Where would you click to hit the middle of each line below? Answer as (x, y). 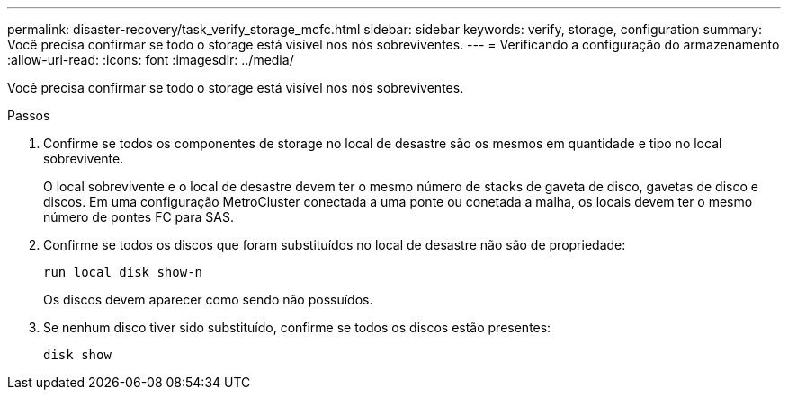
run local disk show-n (123, 272)
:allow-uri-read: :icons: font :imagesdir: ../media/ (151, 60)
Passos (29, 115)
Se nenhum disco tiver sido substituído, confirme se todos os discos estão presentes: (297, 327)
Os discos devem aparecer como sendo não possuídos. (208, 300)
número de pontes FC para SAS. (139, 217)
